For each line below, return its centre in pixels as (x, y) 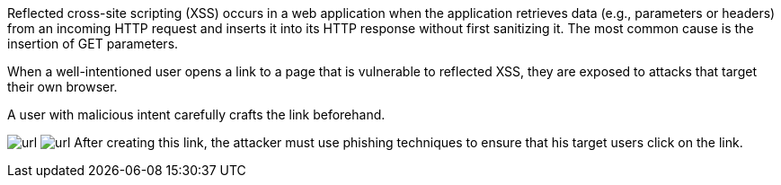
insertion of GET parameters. (93, 44)
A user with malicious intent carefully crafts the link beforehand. (196, 115)
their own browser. (62, 87)
